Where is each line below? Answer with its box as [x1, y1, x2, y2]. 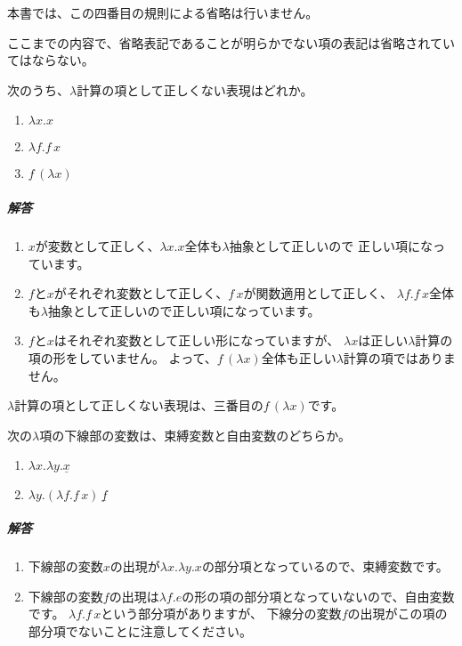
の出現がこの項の [347, 604, 448, 623]
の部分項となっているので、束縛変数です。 [201, 557, 449, 576]
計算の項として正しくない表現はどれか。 [77, 80, 313, 99]
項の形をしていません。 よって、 [28, 348, 217, 367]
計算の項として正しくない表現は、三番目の [14, 396, 263, 415]
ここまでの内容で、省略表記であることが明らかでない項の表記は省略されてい [7, 33, 455, 52]
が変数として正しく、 [35, 236, 160, 254]
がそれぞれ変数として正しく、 [53, 284, 229, 303]
